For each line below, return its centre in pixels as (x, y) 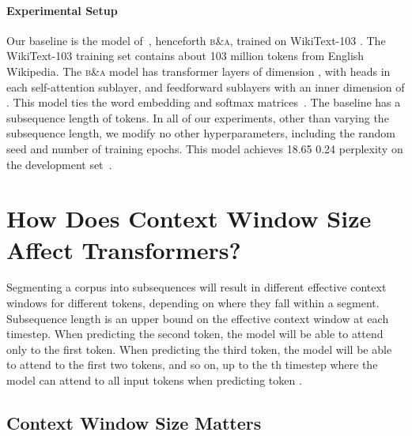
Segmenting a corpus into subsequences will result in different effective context (197, 287)
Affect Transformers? (124, 249)
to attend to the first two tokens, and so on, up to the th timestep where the (192, 365)
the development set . (59, 164)
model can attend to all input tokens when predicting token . (154, 380)
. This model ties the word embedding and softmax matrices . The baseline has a (204, 102)
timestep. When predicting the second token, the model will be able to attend (195, 334)
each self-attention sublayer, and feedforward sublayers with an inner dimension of (206, 86)
